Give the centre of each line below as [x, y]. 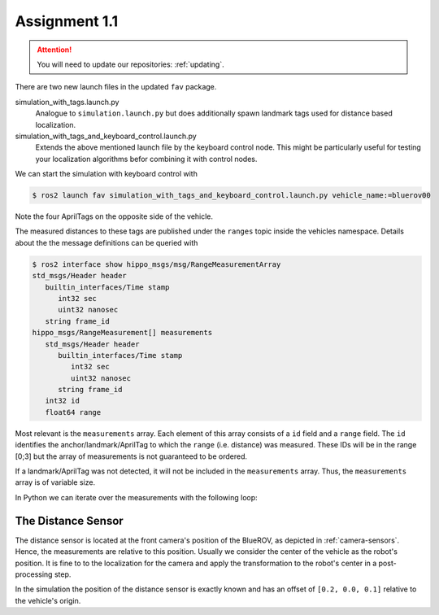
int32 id [63, 401]
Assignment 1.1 [67, 21]
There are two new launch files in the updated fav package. [116, 87]
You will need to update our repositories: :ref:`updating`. [130, 64]
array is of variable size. [55, 482]
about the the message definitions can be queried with [106, 242]
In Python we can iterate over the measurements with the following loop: [136, 497]
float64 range [73, 412]
